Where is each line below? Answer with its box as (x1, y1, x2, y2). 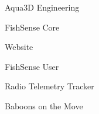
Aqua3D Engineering (5, 1, 80, 13)
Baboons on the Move (5, 99, 83, 112)
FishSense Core (5, 21, 60, 33)
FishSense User (5, 60, 59, 72)
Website (5, 41, 33, 53)
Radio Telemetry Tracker (5, 80, 94, 92)
